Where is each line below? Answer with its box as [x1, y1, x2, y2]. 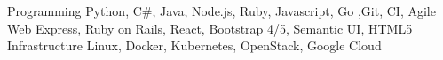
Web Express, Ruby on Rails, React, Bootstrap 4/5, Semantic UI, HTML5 [7, 19, 413, 37]
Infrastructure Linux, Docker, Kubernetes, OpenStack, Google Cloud [7, 36, 382, 55]
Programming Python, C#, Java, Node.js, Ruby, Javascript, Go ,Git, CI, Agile [7, 2, 436, 19]
